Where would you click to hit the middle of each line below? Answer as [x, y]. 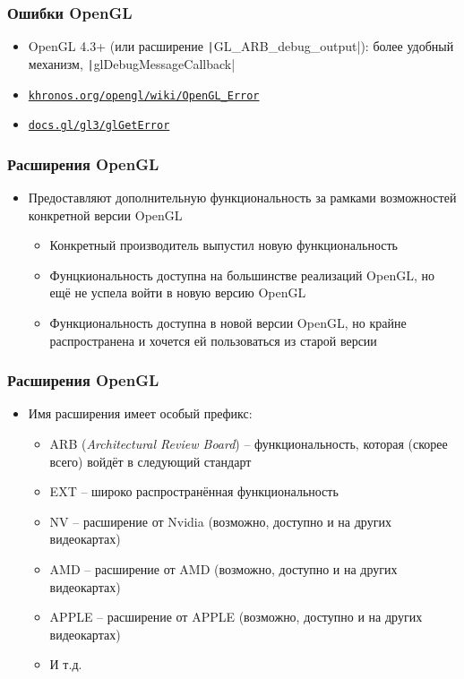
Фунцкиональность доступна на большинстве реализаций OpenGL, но [242, 275]
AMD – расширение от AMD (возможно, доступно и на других [223, 569]
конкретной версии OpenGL [105, 215]
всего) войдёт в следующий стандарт [150, 461]
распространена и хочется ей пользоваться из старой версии [213, 340]
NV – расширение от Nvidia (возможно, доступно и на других [220, 521]
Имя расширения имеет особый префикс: [140, 413]
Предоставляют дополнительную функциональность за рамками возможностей [242, 198]
